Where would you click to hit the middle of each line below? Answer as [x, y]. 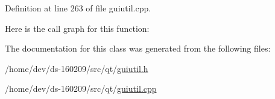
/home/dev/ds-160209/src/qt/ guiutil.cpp [81, 88]
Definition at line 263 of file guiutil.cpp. [78, 8]
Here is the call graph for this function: [77, 28]
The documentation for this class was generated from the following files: [138, 48]
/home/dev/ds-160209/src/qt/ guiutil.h [77, 68]
